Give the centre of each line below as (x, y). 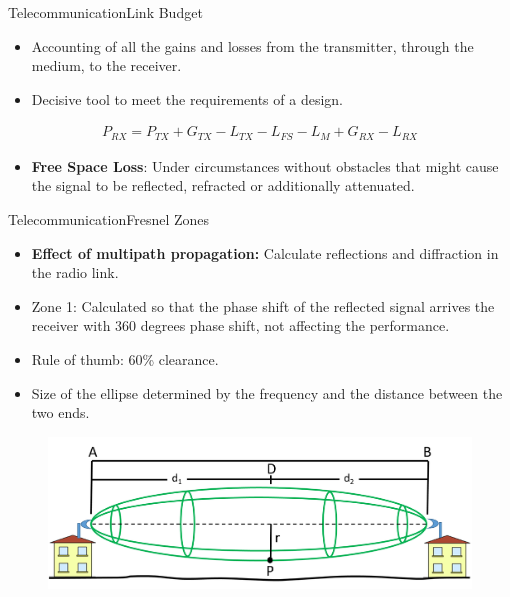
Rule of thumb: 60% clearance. (125, 359)
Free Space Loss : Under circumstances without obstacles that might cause (265, 165)
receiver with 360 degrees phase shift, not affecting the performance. (240, 325)
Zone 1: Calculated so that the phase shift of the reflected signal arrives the (263, 305)
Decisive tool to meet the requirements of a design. (187, 98)
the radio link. (75, 272)
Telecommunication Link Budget (105, 12)
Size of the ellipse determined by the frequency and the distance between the (267, 392)
